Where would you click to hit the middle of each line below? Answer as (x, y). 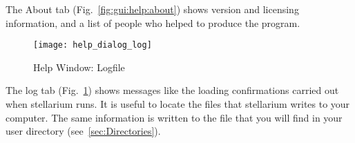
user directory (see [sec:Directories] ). (83, 131)
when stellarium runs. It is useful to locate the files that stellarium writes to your (178, 104)
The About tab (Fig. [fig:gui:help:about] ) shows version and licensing (152, 9)
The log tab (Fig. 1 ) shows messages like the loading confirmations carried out (172, 90)
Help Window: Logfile (79, 67)
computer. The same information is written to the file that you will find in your (174, 117)
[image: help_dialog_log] (93, 45)
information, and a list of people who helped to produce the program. (153, 22)
